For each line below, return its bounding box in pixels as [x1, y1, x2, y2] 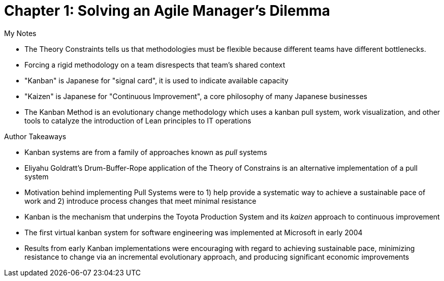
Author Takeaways [4, 132, 67, 141]
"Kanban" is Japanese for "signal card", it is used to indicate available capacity [24, 76, 289, 85]
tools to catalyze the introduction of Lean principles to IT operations [24, 116, 251, 125]
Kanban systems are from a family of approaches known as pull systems [24, 147, 267, 157]
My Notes [4, 28, 37, 38]
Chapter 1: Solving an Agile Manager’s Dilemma [4, 2, 330, 19]
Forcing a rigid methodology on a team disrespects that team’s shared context [24, 60, 286, 69]
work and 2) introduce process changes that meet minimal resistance [24, 196, 257, 205]
